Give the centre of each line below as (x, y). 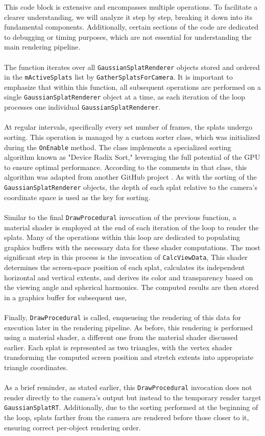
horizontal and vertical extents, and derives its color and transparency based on (129, 277)
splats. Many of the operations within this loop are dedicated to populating (122, 237)
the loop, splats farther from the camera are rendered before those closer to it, (127, 417)
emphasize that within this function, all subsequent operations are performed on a (133, 87)
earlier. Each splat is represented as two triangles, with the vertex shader (118, 347)
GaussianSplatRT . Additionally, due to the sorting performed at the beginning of (131, 407)
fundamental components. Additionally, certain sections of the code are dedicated (131, 27)
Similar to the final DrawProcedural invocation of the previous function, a (120, 217)
